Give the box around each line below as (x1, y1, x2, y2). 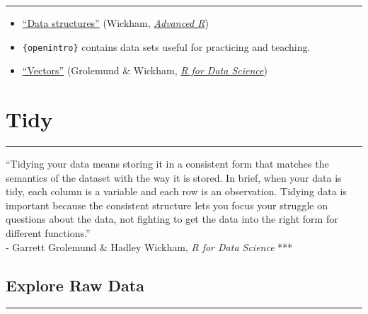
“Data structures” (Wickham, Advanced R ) (22, 16, 209, 30)
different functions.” (6, 225, 91, 240)
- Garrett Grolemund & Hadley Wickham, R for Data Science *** (6, 239, 293, 254)
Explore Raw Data (6, 274, 144, 296)
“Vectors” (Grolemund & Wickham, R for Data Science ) (22, 63, 268, 78)
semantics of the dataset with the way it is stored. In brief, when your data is (6, 170, 342, 185)
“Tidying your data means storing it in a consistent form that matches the (6, 156, 329, 170)
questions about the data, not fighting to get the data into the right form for (6, 211, 338, 226)
